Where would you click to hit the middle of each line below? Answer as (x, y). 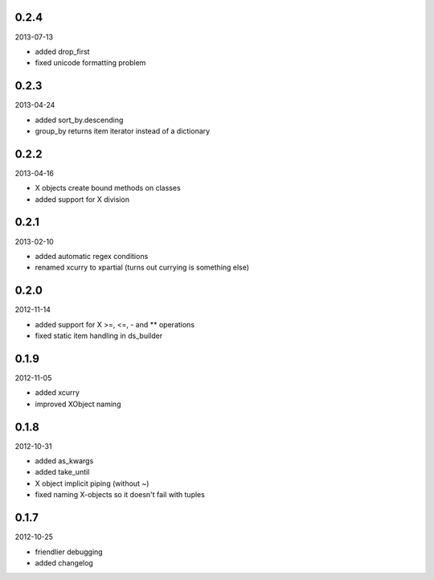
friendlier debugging (69, 552)
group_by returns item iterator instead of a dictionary (123, 131)
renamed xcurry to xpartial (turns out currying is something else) (142, 267)
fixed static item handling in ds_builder (99, 336)
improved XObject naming (78, 404)
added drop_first (62, 51)
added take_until (62, 472)
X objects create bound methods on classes (108, 188)
